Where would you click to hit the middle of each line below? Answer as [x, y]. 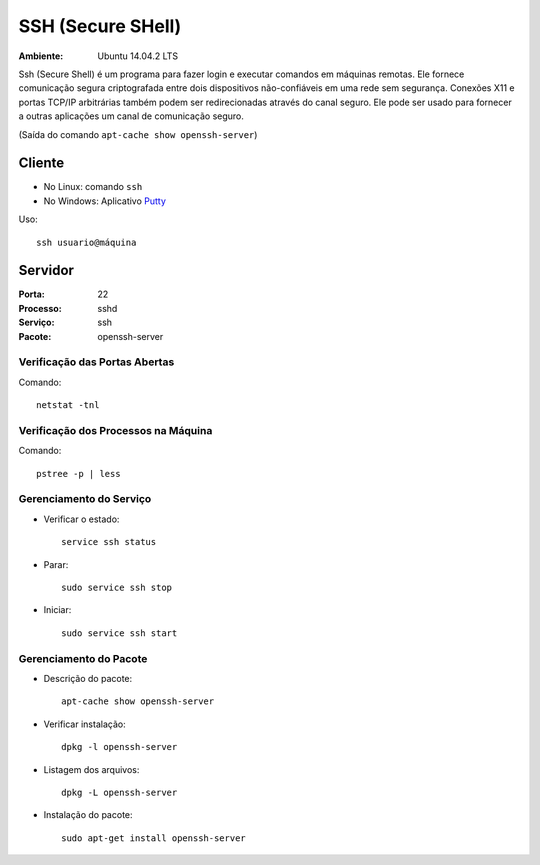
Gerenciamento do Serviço [85, 499]
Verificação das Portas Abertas [96, 362]
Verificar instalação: [84, 724]
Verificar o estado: [81, 519]
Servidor [46, 270]
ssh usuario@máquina [86, 242]
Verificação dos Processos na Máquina [115, 430]
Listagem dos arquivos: [91, 769]
